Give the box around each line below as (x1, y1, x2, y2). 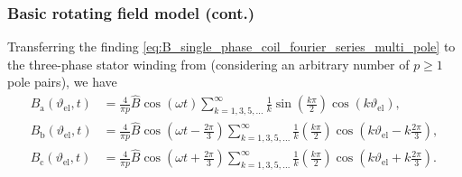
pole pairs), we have (7, 72, 117, 91)
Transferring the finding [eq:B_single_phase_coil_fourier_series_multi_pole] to (7, 37, 456, 56)
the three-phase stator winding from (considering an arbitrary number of (7, 54, 410, 73)
